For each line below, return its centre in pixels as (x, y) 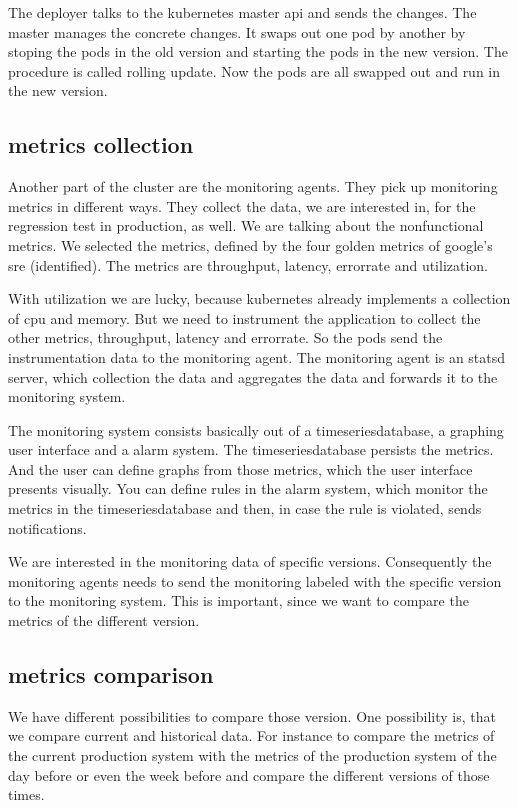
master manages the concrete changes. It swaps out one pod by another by (237, 31)
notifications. (47, 527)
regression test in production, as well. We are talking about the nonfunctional (246, 225)
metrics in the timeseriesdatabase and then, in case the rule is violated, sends (245, 508)
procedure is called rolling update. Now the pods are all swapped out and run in (254, 70)
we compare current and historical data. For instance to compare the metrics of (251, 735)
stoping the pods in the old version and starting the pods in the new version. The (258, 51)
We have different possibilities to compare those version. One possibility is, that (252, 715)
